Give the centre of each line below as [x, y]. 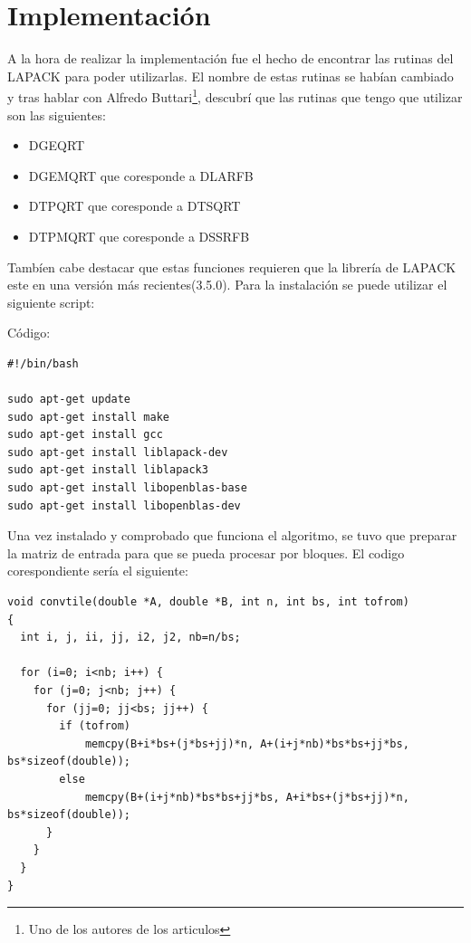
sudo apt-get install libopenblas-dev [124, 505]
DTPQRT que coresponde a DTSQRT [135, 206]
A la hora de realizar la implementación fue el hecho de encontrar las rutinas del [231, 58]
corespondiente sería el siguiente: [98, 571]
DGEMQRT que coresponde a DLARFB [141, 175]
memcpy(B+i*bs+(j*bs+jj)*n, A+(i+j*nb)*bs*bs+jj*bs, [247, 743]
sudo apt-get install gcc [85, 435]
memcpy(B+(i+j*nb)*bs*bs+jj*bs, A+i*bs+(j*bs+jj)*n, [247, 797]
